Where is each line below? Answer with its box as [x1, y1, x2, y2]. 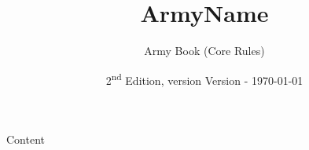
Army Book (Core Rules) [144, 42, 265, 59]
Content [6, 130, 45, 147]
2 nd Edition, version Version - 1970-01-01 [105, 69, 303, 88]
